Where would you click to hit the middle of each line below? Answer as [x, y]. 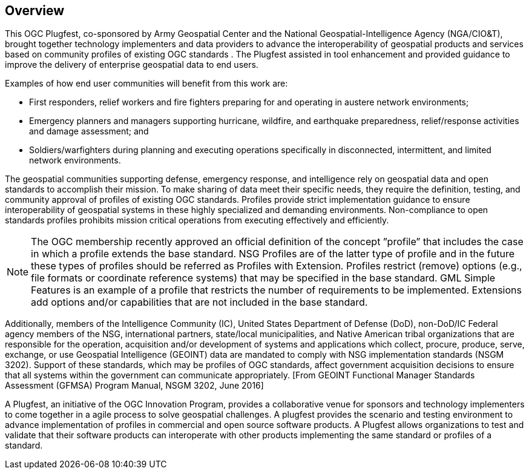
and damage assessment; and [89, 131]
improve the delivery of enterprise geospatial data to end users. [132, 65]
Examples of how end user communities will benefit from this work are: [146, 84]
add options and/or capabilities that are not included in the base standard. [199, 302]
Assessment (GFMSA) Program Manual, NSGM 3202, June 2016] [134, 386]
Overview [35, 11]
